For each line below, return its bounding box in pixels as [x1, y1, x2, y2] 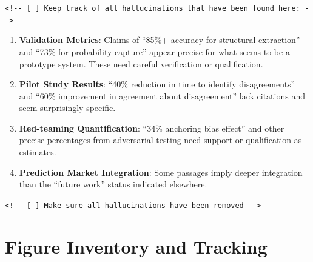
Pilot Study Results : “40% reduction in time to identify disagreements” [19, 78, 295, 90]
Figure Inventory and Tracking [5, 233, 268, 258]
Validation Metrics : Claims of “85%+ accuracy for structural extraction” [19, 33, 300, 46]
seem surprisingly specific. [19, 101, 116, 114]
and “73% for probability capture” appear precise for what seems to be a [19, 45, 290, 58]
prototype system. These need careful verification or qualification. [19, 57, 263, 70]
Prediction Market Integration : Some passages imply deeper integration [19, 166, 303, 178]
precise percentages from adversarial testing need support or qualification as [19, 133, 302, 146]
